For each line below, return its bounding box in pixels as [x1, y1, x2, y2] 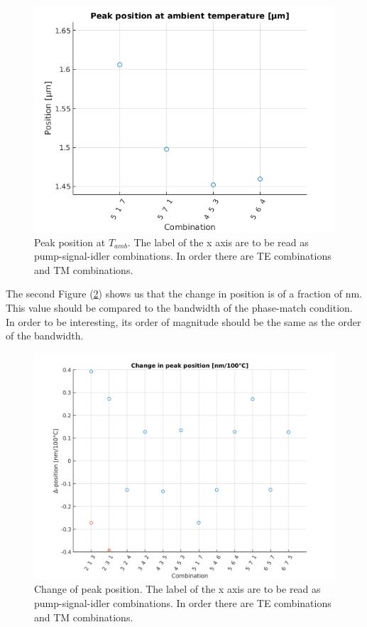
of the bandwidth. [6, 328, 84, 343]
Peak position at [34, 234, 106, 249]
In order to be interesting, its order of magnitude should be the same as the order [6, 314, 361, 329]
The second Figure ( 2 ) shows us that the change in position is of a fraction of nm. [6, 286, 362, 301]
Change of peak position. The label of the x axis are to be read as [34, 581, 321, 596]
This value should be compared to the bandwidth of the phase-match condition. [6, 300, 353, 315]
